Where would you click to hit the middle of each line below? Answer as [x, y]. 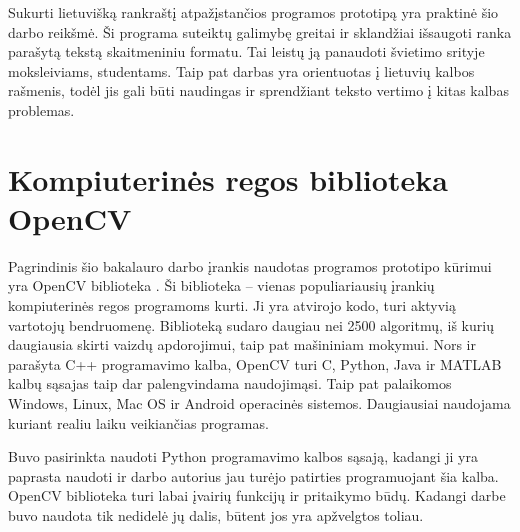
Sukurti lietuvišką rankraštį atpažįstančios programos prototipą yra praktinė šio [253, 12]
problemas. [41, 109]
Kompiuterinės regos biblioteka [228, 178]
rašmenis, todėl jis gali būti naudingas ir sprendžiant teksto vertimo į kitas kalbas [258, 90]
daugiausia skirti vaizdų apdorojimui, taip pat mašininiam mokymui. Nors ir [242, 344]
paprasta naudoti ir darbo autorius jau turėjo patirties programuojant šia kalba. [253, 475]
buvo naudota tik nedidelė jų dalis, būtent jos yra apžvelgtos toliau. [216, 515]
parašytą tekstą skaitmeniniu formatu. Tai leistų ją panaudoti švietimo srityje [246, 51]
